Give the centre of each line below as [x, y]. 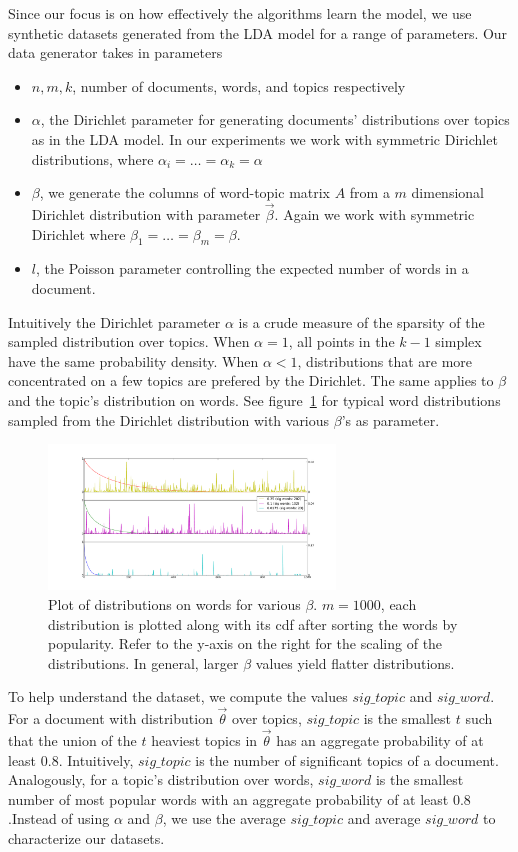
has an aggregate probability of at [380, 739]
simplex [458, 341]
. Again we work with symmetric [374, 213]
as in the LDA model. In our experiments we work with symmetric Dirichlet [264, 138]
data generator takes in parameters [115, 52]
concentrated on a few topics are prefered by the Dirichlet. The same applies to [251, 380]
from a [369, 192]
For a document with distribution [110, 718]
